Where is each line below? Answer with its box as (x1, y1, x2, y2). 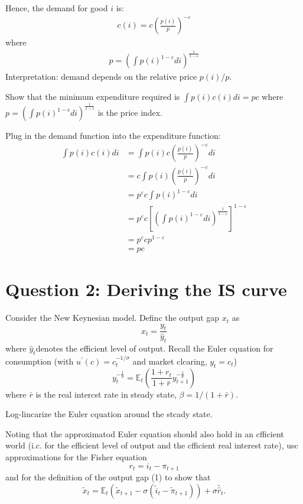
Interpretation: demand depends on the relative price (5, 70, 197, 83)
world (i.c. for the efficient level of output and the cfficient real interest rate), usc (5, 439, 298, 451)
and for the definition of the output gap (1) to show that (5, 471, 211, 483)
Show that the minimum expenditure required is (5, 90, 180, 102)
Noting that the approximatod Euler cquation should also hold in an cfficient (5, 427, 284, 440)
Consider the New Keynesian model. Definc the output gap (5, 311, 220, 324)
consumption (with (5, 355, 74, 367)
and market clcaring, (132, 355, 207, 367)
